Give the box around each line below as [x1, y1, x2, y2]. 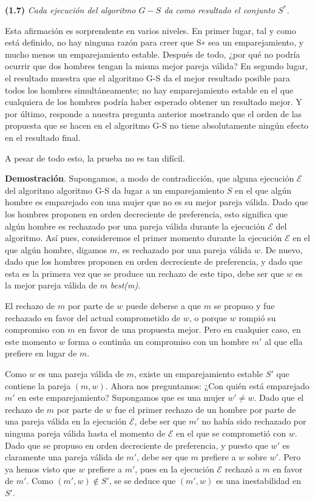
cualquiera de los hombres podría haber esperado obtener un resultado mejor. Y [5, 95, 302, 108]
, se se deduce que [109, 474, 176, 487]
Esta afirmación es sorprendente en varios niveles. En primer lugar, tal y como [5, 24, 296, 36]
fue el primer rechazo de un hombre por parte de [115, 403, 296, 415]
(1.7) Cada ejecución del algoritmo [5, 4, 136, 16]
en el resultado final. [5, 131, 81, 143]
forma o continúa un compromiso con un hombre [67, 335, 249, 347]
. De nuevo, [260, 243, 303, 256]
